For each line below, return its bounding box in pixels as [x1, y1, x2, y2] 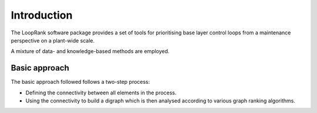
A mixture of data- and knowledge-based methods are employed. [11, 48, 170, 55]
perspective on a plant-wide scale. [11, 37, 95, 44]
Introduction [11, 9, 73, 22]
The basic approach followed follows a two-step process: [11, 79, 150, 86]
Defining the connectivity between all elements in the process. [25, 89, 177, 96]
